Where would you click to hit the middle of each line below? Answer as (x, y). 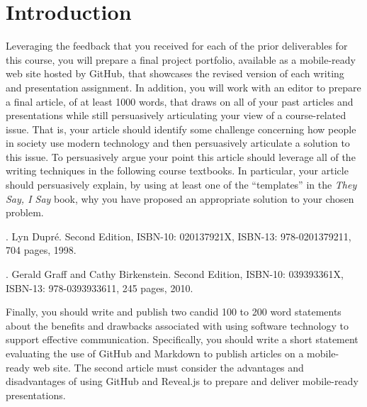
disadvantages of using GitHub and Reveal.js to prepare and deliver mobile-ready (182, 381)
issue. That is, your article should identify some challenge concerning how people (181, 129)
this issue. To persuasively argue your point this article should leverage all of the (181, 156)
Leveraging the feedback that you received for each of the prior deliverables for (177, 46)
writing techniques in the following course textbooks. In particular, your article (177, 171)
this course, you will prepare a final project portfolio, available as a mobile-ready (181, 59)
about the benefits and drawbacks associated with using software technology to (177, 325)
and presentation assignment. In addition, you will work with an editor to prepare (183, 87)
